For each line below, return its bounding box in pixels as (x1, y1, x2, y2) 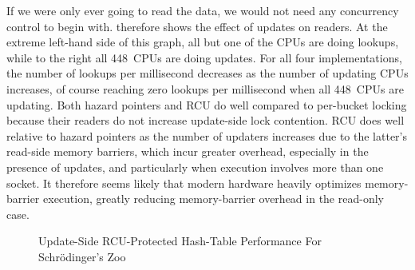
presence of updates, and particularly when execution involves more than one (6, 158, 384, 175)
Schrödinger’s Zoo (38, 248, 126, 264)
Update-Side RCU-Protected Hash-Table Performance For (38, 232, 322, 249)
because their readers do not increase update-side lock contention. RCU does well (6, 112, 405, 129)
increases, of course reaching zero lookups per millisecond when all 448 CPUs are (6, 80, 404, 97)
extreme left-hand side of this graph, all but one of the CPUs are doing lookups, (6, 34, 399, 50)
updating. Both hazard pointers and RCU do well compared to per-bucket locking (6, 96, 407, 113)
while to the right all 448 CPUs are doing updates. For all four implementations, (6, 49, 402, 66)
